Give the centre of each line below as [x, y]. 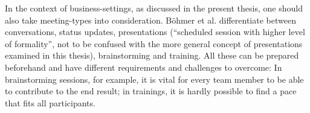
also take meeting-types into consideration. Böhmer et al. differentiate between [150, 20]
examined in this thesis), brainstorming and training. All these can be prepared [152, 55]
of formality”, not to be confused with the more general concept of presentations [154, 43]
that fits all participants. [50, 102]
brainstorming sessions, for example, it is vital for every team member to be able [154, 79]
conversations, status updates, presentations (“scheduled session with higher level [155, 32]
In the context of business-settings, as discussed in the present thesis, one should [154, 8]
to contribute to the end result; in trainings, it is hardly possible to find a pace [151, 91]
